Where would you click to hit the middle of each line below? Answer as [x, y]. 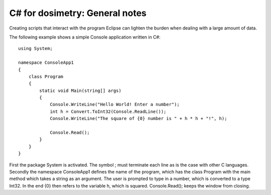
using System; [35, 48]
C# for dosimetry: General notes [78, 13]
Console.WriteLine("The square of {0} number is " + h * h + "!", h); [139, 118]
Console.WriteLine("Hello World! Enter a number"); [115, 104]
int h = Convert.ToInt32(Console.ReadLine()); [108, 111]
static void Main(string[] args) [80, 90]
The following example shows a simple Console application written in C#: [85, 37]
